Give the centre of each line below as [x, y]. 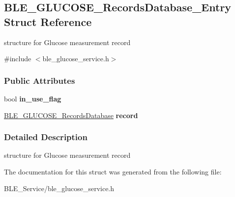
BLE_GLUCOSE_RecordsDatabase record [71, 115]
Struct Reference [48, 21]
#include [18, 59]
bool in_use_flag [33, 98]
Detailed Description [46, 137]
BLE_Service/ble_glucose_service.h [59, 188]
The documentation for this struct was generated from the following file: [113, 172]
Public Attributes [40, 80]
